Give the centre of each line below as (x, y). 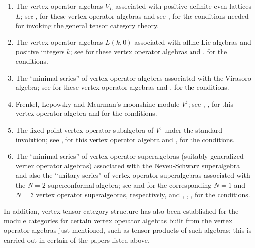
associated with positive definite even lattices (183, 6)
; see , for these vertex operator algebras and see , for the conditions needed (134, 15)
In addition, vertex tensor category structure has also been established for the (121, 211)
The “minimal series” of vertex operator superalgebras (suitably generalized (129, 156)
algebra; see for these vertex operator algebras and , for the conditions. (122, 87)
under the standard (193, 129)
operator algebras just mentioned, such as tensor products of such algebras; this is (128, 230)
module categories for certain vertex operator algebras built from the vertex (118, 220)
